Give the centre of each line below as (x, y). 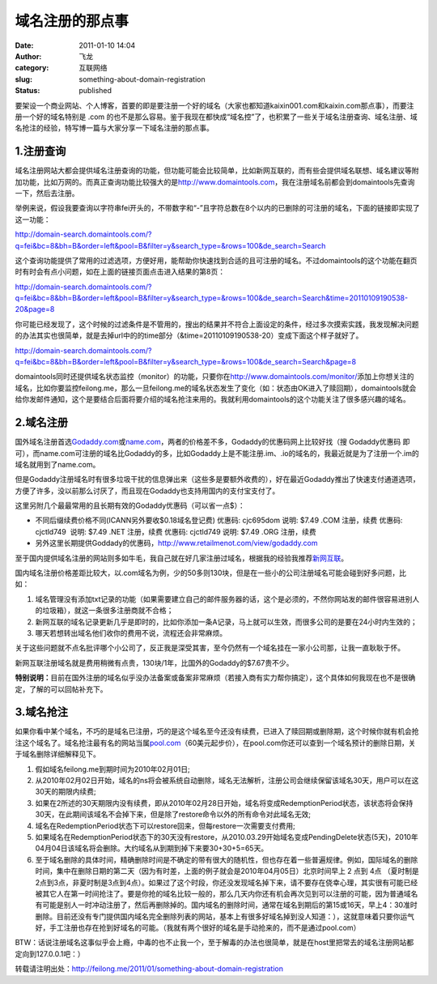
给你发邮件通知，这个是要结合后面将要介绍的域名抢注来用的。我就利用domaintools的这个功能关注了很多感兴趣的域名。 (212, 399)
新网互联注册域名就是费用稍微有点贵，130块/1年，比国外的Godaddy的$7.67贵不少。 (154, 662)
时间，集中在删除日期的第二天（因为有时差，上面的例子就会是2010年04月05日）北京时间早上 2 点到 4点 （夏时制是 (227, 871)
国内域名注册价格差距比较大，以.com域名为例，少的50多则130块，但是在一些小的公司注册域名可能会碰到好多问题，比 (210, 573)
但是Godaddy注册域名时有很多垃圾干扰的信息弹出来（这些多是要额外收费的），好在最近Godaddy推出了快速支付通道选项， (217, 479)
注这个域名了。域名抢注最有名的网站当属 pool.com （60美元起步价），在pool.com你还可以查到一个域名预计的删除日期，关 (215, 743)
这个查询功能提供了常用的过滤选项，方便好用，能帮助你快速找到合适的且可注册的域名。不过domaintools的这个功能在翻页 (216, 260)
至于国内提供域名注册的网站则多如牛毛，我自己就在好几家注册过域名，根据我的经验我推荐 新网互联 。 (181, 558)
